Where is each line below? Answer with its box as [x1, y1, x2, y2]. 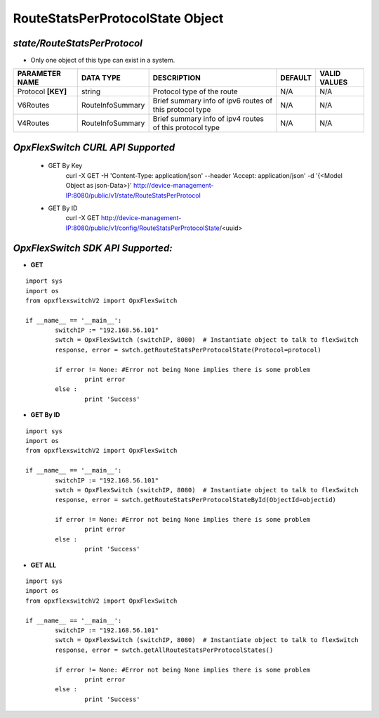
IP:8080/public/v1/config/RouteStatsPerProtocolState [65, 224, 220, 232]
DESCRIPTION [152, 73, 201, 83]
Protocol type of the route [152, 86, 238, 96]
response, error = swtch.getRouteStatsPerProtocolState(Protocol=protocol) [55, 345, 322, 354]
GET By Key [48, 162, 83, 170]
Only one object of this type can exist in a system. [30, 56, 175, 65]
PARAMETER [17, 69, 61, 79]
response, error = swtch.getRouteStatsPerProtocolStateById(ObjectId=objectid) [55, 496, 337, 504]
